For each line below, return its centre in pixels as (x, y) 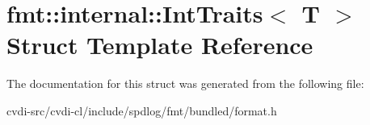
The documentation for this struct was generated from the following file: (185, 83)
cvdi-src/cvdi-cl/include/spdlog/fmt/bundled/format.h (142, 110)
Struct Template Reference (160, 45)
